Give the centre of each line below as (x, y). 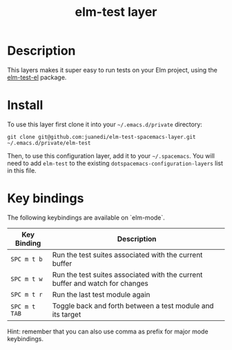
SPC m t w (27, 279)
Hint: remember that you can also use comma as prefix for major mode (108, 331)
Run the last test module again (101, 294)
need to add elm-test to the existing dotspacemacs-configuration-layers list (115, 163)
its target (67, 314)
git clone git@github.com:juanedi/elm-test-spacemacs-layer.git (101, 137)
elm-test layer (116, 12)
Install (25, 105)
